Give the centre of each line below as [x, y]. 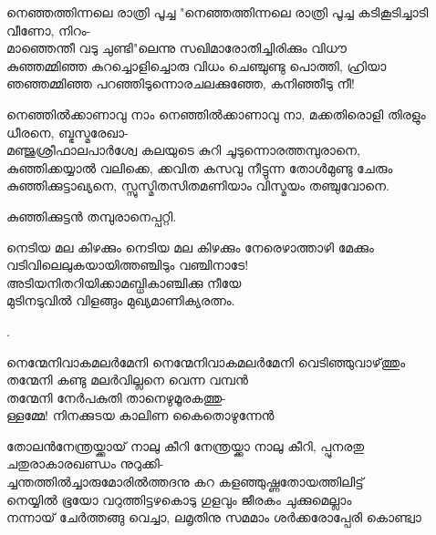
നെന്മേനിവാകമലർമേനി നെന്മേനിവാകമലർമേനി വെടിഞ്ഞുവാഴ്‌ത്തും [206, 361]
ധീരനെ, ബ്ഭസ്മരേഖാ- [67, 132]
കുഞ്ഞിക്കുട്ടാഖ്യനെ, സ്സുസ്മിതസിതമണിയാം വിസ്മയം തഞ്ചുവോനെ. [198, 185]
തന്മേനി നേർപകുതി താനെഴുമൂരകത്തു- [116, 397]
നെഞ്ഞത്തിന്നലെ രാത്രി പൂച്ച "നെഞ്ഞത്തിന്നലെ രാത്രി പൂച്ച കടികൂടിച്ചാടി [218, 12]
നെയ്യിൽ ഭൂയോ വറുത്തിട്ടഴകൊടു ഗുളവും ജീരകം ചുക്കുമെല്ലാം [179, 499]
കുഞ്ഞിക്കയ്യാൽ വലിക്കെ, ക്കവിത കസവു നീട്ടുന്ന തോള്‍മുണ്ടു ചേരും [200, 167]
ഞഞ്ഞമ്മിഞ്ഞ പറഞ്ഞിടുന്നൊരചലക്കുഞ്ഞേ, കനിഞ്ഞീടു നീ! [181, 83]
